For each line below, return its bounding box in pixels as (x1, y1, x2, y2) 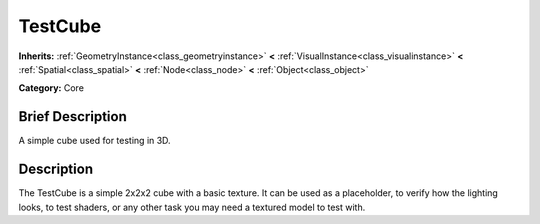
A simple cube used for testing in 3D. (18, 135, 171, 147)
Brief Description (18, 108, 127, 125)
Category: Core (18, 82, 85, 94)
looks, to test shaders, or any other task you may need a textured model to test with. (18, 201, 366, 213)
